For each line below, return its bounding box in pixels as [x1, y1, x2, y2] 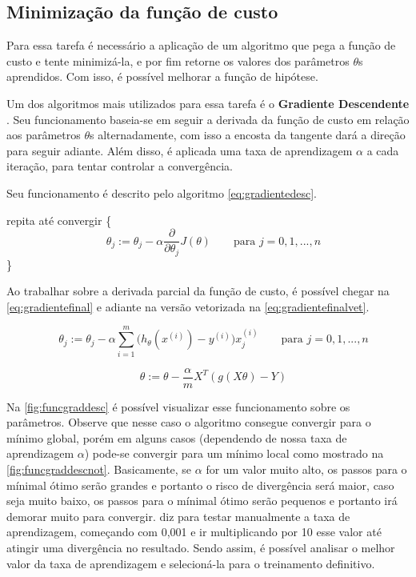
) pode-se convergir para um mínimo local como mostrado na [84, 445, 384, 462]
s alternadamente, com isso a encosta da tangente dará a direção [90, 126, 406, 143]
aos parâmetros [6, 126, 81, 143]
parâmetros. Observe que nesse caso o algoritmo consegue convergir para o [6, 414, 371, 431]
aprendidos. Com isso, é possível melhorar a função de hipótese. [6, 68, 318, 85]
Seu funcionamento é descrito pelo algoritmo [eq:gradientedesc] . [6, 184, 318, 201]
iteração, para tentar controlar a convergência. [6, 158, 233, 174]
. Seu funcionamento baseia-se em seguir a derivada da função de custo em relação [6, 110, 410, 127]
